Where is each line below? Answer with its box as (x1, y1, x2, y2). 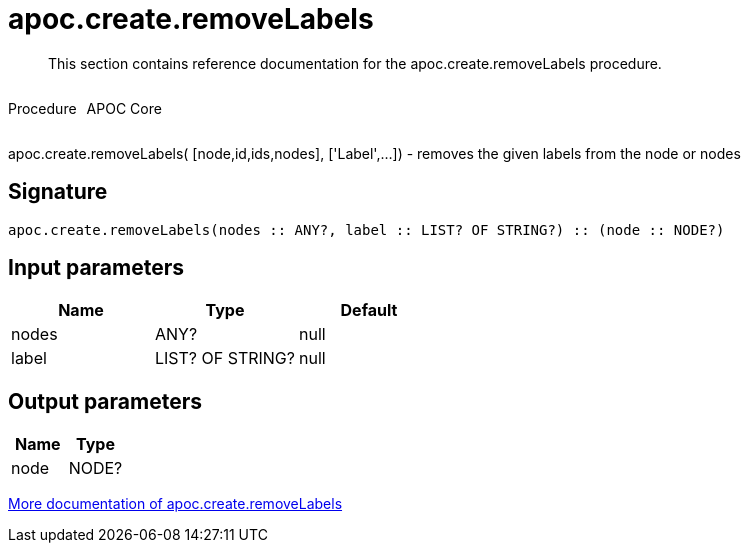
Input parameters (8, 255, 185, 281)
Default (340, 300, 398, 321)
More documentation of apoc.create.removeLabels (8, 495, 343, 513)
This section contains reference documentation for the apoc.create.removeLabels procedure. (48, 54, 662, 72)
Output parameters (8, 388, 202, 414)
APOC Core (86, 99, 162, 117)
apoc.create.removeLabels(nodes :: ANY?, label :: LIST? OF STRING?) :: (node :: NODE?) (8, 221, 725, 238)
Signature (8, 179, 108, 205)
